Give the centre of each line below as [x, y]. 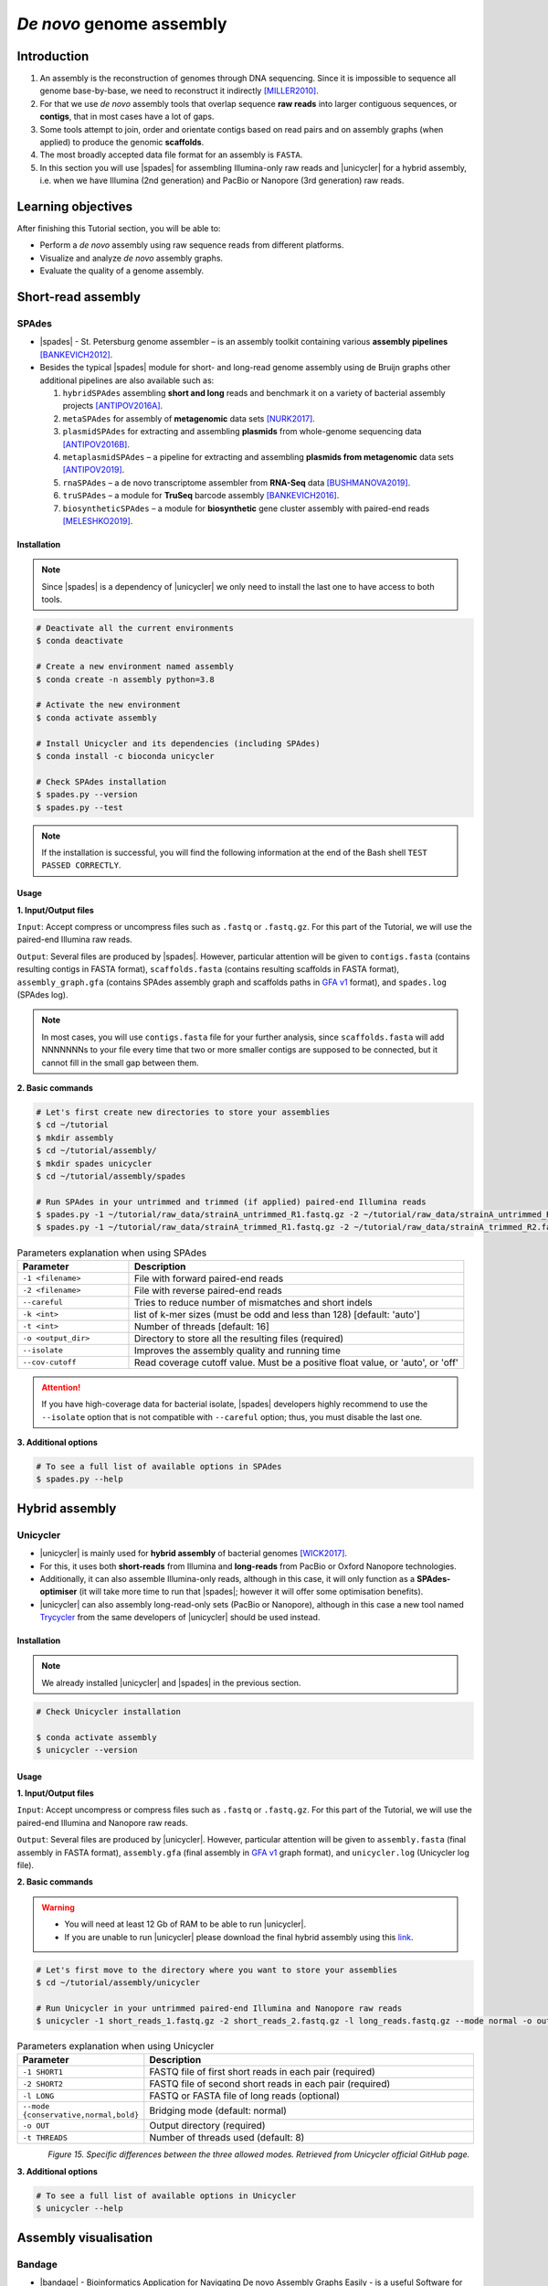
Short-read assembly [79, 297]
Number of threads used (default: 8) [227, 2138]
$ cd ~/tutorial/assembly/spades [111, 1176]
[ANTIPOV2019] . [94, 470]
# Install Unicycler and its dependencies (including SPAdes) [178, 743]
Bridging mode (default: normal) [218, 2110]
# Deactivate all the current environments [135, 628]
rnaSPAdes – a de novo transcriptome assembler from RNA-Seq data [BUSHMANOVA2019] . [237, 482]
